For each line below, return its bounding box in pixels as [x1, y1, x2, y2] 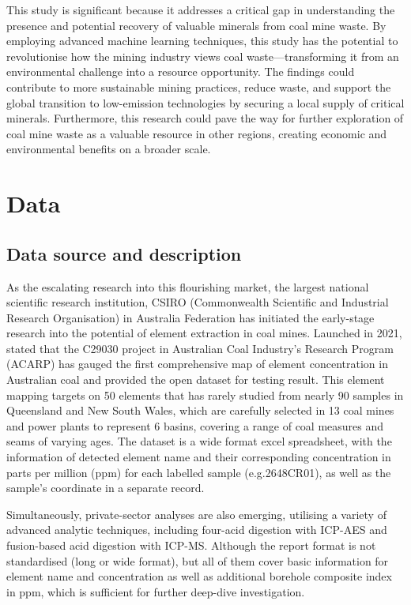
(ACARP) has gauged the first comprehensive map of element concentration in [6, 355, 388, 372]
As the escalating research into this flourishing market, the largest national [6, 278, 369, 295]
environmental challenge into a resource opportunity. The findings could [6, 63, 355, 80]
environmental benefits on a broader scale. [6, 141, 211, 157]
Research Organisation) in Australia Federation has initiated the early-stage [6, 309, 375, 325]
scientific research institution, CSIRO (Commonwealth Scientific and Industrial [6, 294, 389, 310]
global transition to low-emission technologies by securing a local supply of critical [6, 94, 405, 111]
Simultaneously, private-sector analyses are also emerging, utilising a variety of [6, 505, 386, 522]
